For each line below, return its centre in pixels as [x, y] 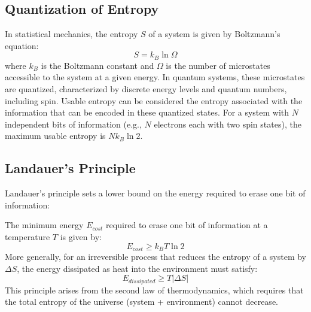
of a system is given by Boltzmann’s [214, 34]
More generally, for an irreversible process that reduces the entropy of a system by [156, 257]
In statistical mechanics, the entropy [71, 34]
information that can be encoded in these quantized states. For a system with [147, 112]
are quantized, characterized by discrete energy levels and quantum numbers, [146, 89]
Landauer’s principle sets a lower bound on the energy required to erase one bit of [155, 193]
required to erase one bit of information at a [187, 225]
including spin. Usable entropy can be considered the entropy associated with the [154, 100]
